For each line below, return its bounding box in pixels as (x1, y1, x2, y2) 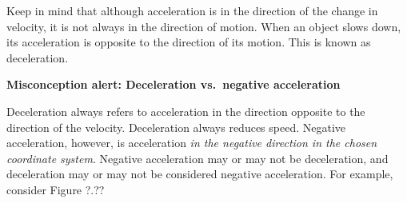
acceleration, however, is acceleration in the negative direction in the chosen (6, 134, 377, 151)
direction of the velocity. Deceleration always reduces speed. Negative (6, 118, 346, 135)
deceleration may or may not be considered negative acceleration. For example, (6, 165, 393, 182)
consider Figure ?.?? (6, 181, 105, 197)
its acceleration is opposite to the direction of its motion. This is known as (6, 34, 371, 50)
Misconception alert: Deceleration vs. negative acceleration (6, 76, 341, 93)
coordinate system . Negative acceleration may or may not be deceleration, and (6, 149, 389, 166)
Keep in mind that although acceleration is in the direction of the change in (6, 2, 378, 18)
